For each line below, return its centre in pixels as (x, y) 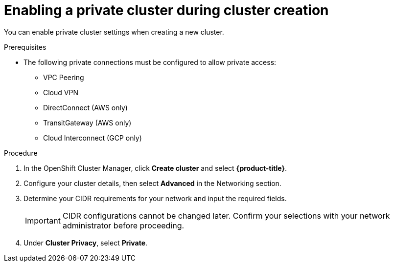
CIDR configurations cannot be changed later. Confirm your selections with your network (226, 215)
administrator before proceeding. (123, 225)
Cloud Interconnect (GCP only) (93, 138)
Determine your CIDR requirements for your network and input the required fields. (155, 198)
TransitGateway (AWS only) (87, 123)
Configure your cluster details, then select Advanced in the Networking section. (152, 183)
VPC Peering (64, 77)
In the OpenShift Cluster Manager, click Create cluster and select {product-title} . (155, 168)
